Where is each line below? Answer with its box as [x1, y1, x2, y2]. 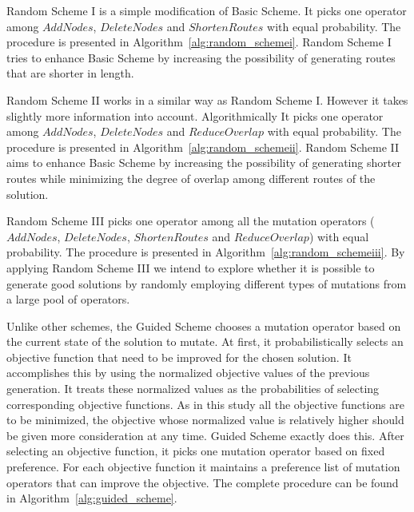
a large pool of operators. [6, 291, 130, 308]
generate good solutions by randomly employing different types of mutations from [6, 275, 407, 292]
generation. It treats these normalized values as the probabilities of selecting [6, 380, 380, 397]
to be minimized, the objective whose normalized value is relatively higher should [6, 411, 404, 428]
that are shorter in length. [6, 65, 134, 81]
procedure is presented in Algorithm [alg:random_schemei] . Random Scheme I [6, 34, 392, 50]
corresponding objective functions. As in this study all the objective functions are [6, 395, 405, 412]
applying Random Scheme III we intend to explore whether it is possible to [6, 259, 375, 276]
